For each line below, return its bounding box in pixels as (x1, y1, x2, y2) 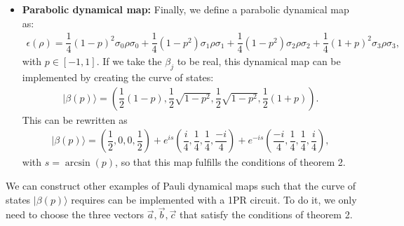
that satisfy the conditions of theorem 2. (180, 207, 353, 222)
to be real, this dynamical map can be (177, 54, 341, 69)
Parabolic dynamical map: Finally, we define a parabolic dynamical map (22, 2, 349, 16)
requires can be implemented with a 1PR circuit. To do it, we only (71, 192, 357, 206)
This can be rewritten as (22, 112, 128, 127)
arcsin (65, 158, 90, 169)
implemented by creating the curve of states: (22, 70, 214, 85)
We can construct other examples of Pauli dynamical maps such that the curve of (6, 178, 356, 192)
